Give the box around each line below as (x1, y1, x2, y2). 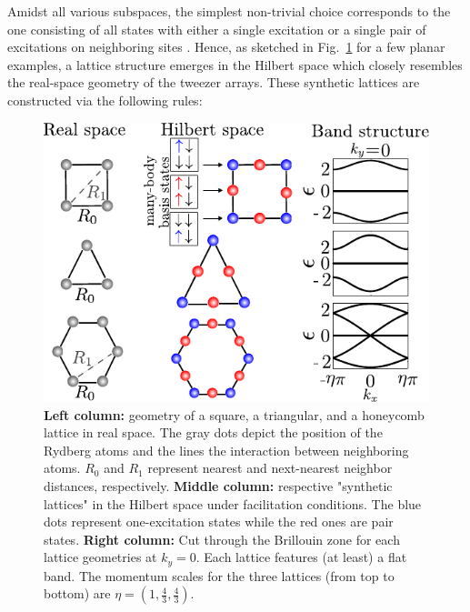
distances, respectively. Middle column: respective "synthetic (44, 476, 393, 495)
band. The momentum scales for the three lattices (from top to (44, 566, 395, 585)
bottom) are (44, 584, 111, 603)
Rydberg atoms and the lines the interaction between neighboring (44, 440, 409, 459)
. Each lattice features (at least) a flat (195, 547, 407, 567)
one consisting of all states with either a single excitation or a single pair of (7, 19, 426, 38)
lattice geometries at (44, 547, 157, 567)
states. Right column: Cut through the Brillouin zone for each (44, 529, 400, 548)
